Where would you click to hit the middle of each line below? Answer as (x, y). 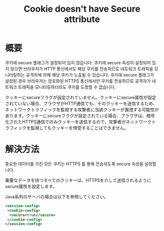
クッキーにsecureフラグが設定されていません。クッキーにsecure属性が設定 (81, 97)
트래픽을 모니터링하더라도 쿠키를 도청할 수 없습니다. (67, 87)
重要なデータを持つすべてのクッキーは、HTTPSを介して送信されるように (78, 180)
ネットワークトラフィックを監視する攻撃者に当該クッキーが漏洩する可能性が (82, 109)
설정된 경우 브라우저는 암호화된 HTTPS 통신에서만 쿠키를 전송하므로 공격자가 (78, 81)
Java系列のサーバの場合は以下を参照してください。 (57, 196)
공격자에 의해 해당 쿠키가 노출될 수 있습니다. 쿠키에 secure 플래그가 (90, 75)
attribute (82, 19)
